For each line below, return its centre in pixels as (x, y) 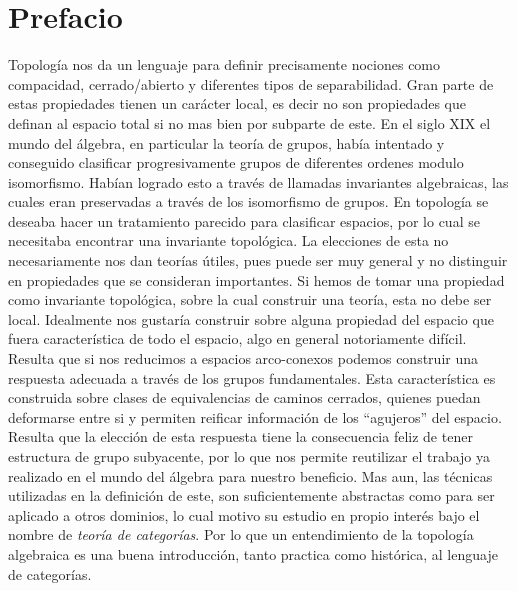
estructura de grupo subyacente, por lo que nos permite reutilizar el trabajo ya (249, 456)
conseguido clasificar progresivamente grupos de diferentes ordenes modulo (236, 162)
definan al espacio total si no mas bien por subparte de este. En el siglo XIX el (249, 122)
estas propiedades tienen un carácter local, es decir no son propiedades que (237, 103)
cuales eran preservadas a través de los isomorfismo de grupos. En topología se (248, 201)
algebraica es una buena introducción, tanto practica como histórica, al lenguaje (253, 553)
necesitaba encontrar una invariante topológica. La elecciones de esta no (228, 240)
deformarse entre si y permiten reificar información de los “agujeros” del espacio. (255, 416)
